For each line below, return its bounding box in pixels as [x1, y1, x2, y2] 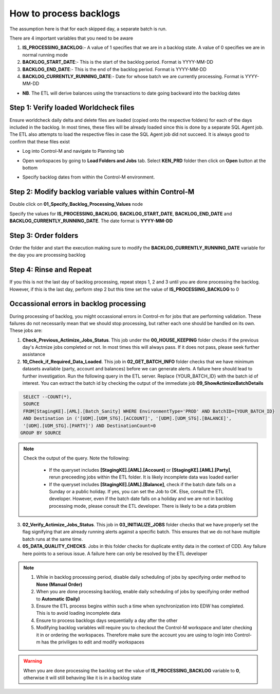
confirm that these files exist [9, 138, 70, 145]
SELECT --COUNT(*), [23, 394, 72, 400]
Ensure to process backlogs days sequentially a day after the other [36, 617, 178, 624]
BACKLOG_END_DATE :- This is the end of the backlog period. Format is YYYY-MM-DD [22, 66, 207, 72]
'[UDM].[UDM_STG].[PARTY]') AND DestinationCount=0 [23, 422, 156, 429]
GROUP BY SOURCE [20, 430, 62, 436]
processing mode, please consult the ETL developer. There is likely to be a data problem [49, 503, 236, 509]
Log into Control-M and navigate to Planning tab [22, 148, 124, 154]
